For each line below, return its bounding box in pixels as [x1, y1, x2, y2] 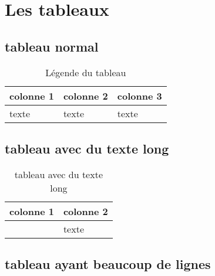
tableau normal [5, 37, 99, 55]
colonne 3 [117, 88, 162, 103]
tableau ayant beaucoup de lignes [5, 255, 211, 273]
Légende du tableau [45, 65, 126, 79]
